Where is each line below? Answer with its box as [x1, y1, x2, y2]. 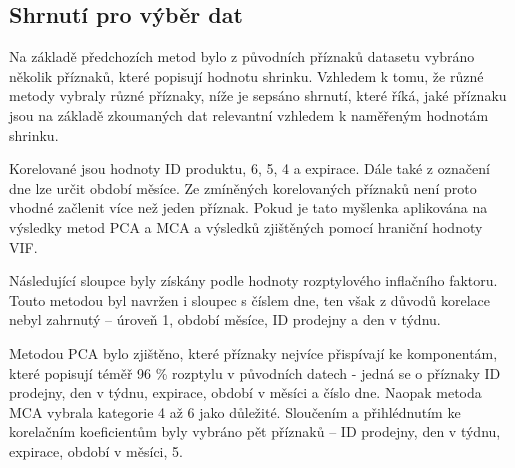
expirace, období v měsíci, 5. [9, 440, 183, 461]
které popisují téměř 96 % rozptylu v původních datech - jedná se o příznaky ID [9, 362, 501, 383]
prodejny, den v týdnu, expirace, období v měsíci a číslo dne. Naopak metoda [9, 382, 482, 403]
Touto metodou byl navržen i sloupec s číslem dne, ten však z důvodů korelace [9, 289, 491, 310]
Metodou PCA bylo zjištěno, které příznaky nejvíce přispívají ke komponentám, [9, 342, 498, 363]
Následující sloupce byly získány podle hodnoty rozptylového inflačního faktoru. [9, 270, 498, 291]
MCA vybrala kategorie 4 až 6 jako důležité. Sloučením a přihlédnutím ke [9, 401, 461, 422]
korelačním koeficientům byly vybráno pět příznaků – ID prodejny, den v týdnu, [9, 421, 501, 442]
